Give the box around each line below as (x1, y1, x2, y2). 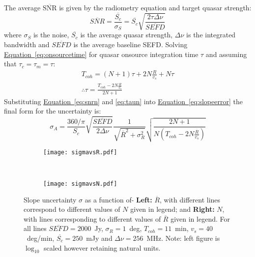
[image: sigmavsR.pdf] (43, 148, 117, 156)
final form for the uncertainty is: (4, 106, 101, 116)
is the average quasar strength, (80, 29, 173, 40)
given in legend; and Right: (130, 204, 215, 214)
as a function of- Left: (85, 194, 152, 204)
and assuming (205, 49, 247, 59)
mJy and (86, 232, 113, 243)
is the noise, (33, 29, 69, 40)
